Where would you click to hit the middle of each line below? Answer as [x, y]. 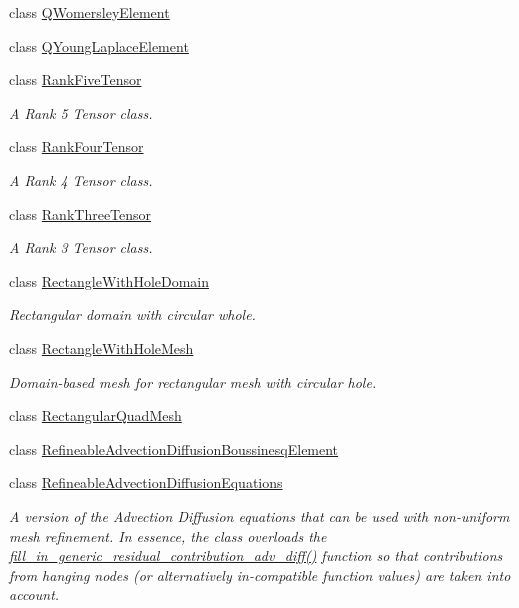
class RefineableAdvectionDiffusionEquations [146, 482]
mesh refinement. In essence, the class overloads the [168, 535]
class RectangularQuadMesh [95, 415]
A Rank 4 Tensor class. [81, 179]
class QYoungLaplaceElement [99, 45]
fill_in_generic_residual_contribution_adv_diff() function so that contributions [256, 555]
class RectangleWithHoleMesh [101, 347]
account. [34, 594]
